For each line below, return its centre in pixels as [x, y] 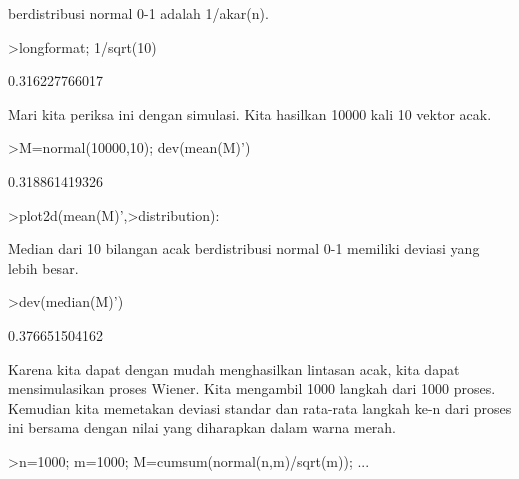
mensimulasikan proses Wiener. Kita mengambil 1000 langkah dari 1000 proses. [252, 388]
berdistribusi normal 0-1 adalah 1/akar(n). [138, 13]
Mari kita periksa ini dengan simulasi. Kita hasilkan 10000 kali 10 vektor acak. [250, 113]
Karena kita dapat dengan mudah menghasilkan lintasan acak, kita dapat [234, 368]
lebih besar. [43, 267]
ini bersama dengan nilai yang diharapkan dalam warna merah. [202, 427]
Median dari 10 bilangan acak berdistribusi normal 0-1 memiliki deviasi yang [244, 248]
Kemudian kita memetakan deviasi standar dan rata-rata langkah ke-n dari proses [260, 407]
